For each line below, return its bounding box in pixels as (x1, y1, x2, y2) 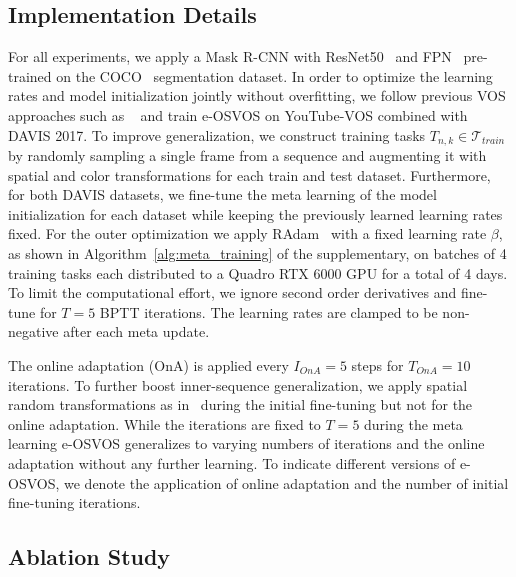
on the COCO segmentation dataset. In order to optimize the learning (56, 65, 493, 86)
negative (8, 321, 59, 342)
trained (8, 65, 52, 86)
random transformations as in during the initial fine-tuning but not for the (8, 394, 473, 415)
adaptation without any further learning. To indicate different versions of (8, 452, 456, 473)
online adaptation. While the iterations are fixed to (8, 413, 321, 434)
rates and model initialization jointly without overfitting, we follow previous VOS (8, 85, 506, 106)
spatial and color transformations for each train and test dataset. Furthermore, (8, 164, 491, 185)
